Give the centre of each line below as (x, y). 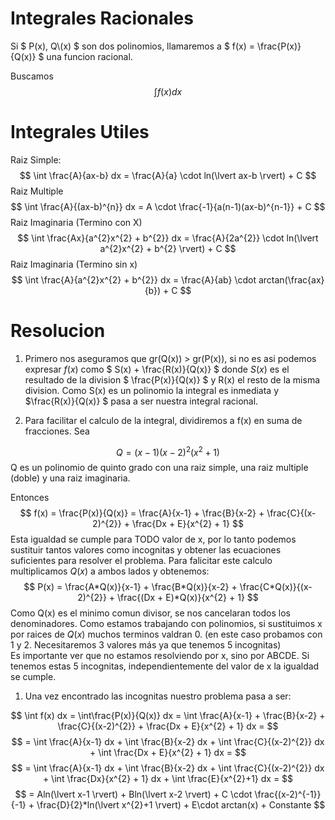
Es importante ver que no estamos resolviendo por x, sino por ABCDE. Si (160, 656)
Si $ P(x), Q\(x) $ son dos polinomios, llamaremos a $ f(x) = (133, 46)
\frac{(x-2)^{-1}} (288, 794)
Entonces (30, 498)
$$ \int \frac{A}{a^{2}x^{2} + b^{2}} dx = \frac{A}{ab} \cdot (134, 279)
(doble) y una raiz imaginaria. (70, 478)
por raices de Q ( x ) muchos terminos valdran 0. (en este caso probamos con (166, 634)
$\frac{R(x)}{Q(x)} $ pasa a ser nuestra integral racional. (141, 401)
